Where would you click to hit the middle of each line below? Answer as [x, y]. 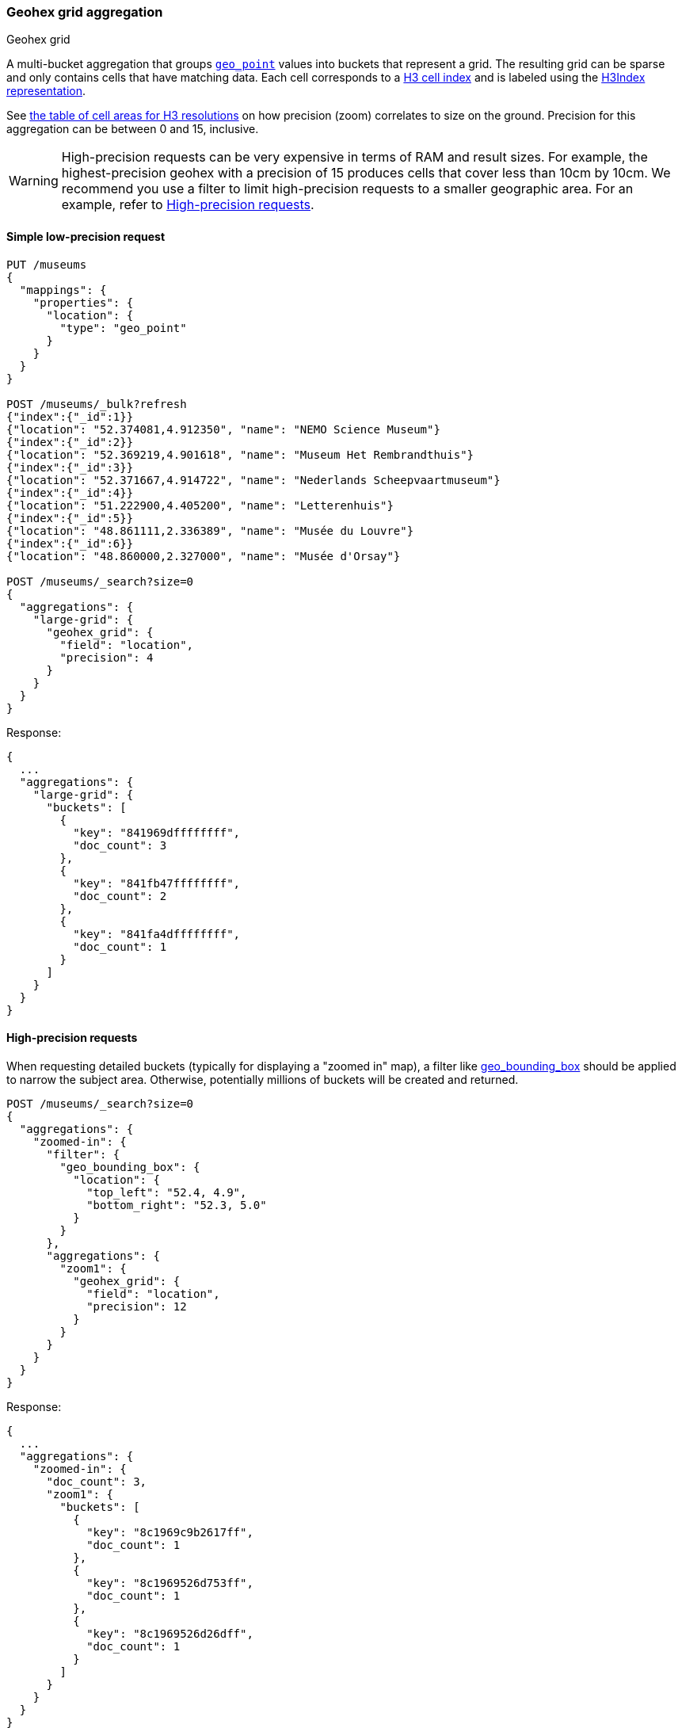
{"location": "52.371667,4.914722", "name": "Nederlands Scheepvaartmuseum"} [253, 480]
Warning [34, 181]
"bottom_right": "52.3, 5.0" [177, 1205]
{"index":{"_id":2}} [70, 442]
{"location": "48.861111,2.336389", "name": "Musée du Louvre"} [210, 530]
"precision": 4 [107, 657]
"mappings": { [63, 290]
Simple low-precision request [86, 236]
